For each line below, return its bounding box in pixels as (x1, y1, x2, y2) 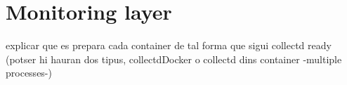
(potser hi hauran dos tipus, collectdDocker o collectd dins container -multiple (6, 51, 342, 66)
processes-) (6, 65, 52, 80)
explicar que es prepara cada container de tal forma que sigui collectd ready (6, 38, 332, 53)
